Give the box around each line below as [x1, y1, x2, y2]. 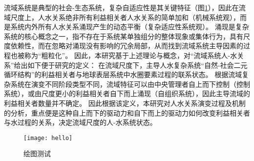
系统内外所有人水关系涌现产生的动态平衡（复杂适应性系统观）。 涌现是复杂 [10, 21, 249, 32]
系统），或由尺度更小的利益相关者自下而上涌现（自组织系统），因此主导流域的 [4, 88, 250, 99]
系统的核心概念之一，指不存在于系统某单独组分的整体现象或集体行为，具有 [4, 31, 243, 41]
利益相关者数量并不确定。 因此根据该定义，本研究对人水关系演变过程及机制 [4, 98, 246, 108]
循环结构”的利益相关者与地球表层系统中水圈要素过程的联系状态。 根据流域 [4, 69, 242, 80]
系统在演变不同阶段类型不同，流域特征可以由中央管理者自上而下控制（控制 [10, 79, 250, 89]
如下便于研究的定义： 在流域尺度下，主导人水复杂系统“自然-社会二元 [27, 60, 248, 70]
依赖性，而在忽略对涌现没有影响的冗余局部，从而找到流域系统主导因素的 [10, 40, 243, 51]
